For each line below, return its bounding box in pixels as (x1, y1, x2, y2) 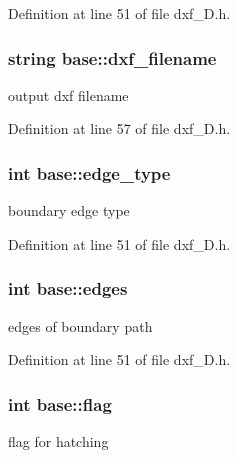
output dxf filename (8, 84, 129, 105)
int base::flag (8, 391, 112, 416)
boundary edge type (8, 200, 130, 221)
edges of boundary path (8, 315, 153, 336)
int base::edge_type (8, 160, 171, 185)
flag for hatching (8, 431, 109, 452)
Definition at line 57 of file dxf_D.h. (8, 118, 231, 139)
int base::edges (8, 276, 128, 301)
